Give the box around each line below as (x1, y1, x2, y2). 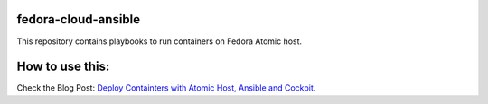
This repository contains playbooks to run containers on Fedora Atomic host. (16, 36, 303, 47)
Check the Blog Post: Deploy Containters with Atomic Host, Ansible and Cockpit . (16, 82, 316, 93)
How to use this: (16, 59, 110, 74)
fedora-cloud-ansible (16, 12, 141, 27)
